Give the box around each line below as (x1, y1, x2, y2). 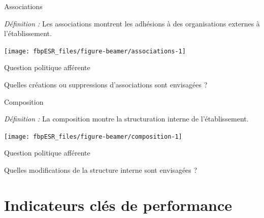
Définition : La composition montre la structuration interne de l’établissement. (4, 113, 249, 124)
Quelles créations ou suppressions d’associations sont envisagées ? (4, 79, 208, 90)
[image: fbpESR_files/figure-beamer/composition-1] (4, 133, 182, 140)
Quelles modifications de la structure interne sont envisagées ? (4, 165, 197, 175)
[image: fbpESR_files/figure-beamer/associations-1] (4, 47, 186, 55)
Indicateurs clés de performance (4, 194, 233, 215)
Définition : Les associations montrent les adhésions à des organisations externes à (4, 18, 260, 28)
